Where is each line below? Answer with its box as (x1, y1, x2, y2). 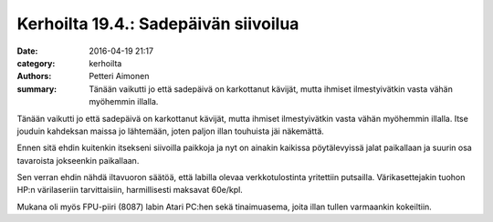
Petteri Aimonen (89, 71, 150, 82)
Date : (16, 45, 38, 56)
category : (16, 57, 56, 68)
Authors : (16, 71, 52, 82)
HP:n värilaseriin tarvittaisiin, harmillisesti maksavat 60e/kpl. (16, 185, 244, 196)
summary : (16, 83, 58, 95)
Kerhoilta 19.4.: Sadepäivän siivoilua (16, 14, 299, 34)
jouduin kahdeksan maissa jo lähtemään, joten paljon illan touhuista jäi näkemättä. (16, 126, 324, 136)
